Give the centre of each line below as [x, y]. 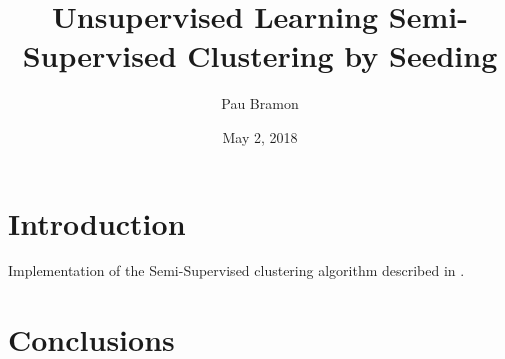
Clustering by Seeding [342, 55]
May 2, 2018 [260, 136]
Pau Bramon [260, 103]
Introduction [97, 222]
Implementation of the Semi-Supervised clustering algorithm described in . [236, 270]
